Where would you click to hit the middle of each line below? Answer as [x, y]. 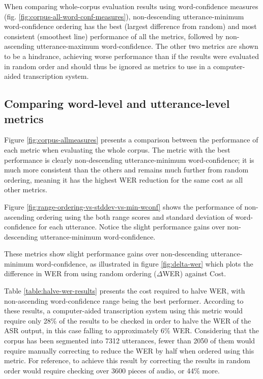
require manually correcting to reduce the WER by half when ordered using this [129, 350]
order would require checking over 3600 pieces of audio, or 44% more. [112, 370]
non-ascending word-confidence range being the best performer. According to [124, 300]
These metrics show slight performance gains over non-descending [106, 254]
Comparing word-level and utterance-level [117, 104]
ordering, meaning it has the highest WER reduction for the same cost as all [124, 179]
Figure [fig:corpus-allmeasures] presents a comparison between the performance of [131, 140]
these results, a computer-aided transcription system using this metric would [124, 311]
